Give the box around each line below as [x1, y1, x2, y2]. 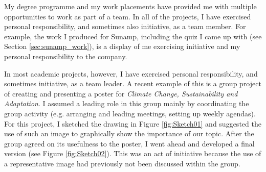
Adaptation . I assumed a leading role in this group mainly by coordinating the [4, 98, 249, 109]
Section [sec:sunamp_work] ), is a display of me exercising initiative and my [4, 41, 240, 52]
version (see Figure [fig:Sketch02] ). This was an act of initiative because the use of [4, 148, 261, 159]
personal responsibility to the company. [4, 51, 127, 61]
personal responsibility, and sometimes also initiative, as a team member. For [4, 21, 246, 32]
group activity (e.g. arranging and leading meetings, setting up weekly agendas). [4, 108, 256, 118]
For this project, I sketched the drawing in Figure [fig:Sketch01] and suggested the [4, 118, 261, 129]
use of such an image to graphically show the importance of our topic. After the [4, 128, 254, 139]
